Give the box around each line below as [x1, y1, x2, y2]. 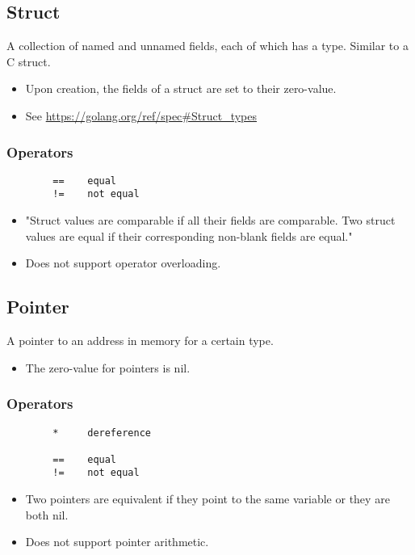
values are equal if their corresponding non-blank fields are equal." [25, 227, 353, 244]
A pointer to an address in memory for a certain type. [6, 332, 274, 349]
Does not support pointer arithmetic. [25, 533, 209, 550]
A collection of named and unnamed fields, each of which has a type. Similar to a [6, 37, 409, 54]
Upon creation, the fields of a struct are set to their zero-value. [25, 80, 337, 97]
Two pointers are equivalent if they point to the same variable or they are [25, 490, 390, 507]
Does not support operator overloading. [25, 254, 221, 271]
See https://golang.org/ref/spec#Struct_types [25, 107, 258, 124]
